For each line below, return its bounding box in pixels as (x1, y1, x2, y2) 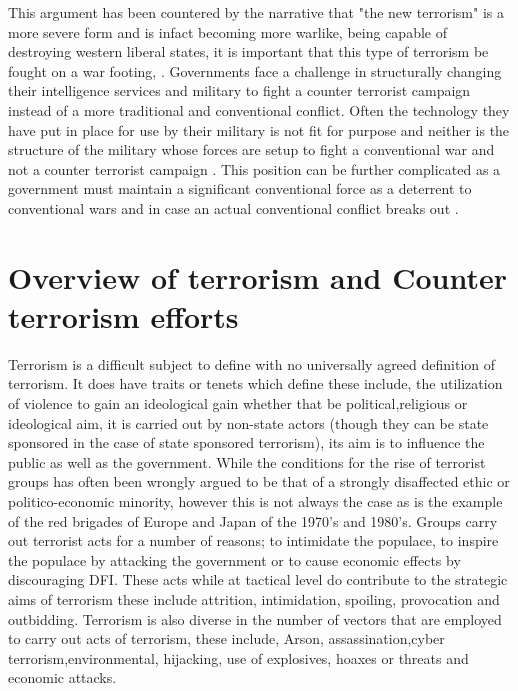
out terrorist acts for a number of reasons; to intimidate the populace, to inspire (8, 530, 499, 551)
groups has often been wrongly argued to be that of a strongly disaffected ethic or (8, 471, 510, 492)
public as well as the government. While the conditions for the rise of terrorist (8, 451, 486, 472)
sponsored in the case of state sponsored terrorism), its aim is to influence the (8, 432, 485, 453)
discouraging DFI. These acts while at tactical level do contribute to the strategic (8, 569, 508, 590)
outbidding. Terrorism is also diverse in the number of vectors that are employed (8, 608, 502, 629)
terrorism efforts (8, 295, 239, 336)
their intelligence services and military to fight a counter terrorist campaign (8, 80, 471, 101)
